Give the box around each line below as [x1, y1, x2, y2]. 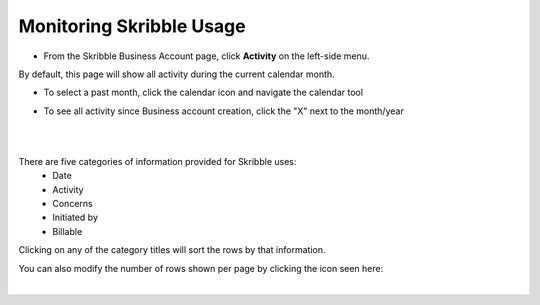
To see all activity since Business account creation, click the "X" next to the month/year [43, 105, 404, 117]
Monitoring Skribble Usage [18, 15, 246, 37]
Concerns [52, 198, 94, 210]
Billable [52, 225, 83, 237]
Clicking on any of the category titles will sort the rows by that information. [18, 244, 326, 256]
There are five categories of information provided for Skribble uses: [18, 155, 297, 167]
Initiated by [52, 211, 99, 224]
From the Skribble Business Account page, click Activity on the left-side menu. [43, 50, 370, 62]
